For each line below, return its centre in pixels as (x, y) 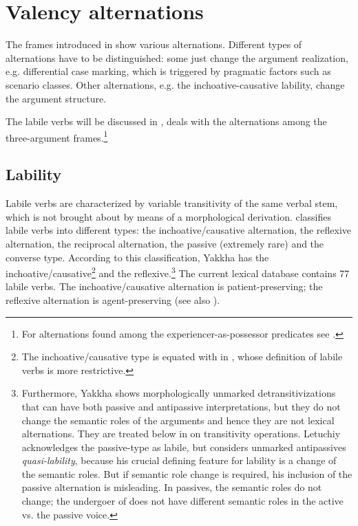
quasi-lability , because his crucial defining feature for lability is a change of (179, 460)
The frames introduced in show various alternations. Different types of (154, 44)
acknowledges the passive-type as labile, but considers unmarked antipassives (184, 447)
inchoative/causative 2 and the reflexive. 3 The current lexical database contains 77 (178, 272)
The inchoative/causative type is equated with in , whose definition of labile (182, 357)
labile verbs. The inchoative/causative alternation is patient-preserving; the (164, 286)
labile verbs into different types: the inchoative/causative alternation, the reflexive (179, 230)
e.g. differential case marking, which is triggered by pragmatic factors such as (168, 71)
